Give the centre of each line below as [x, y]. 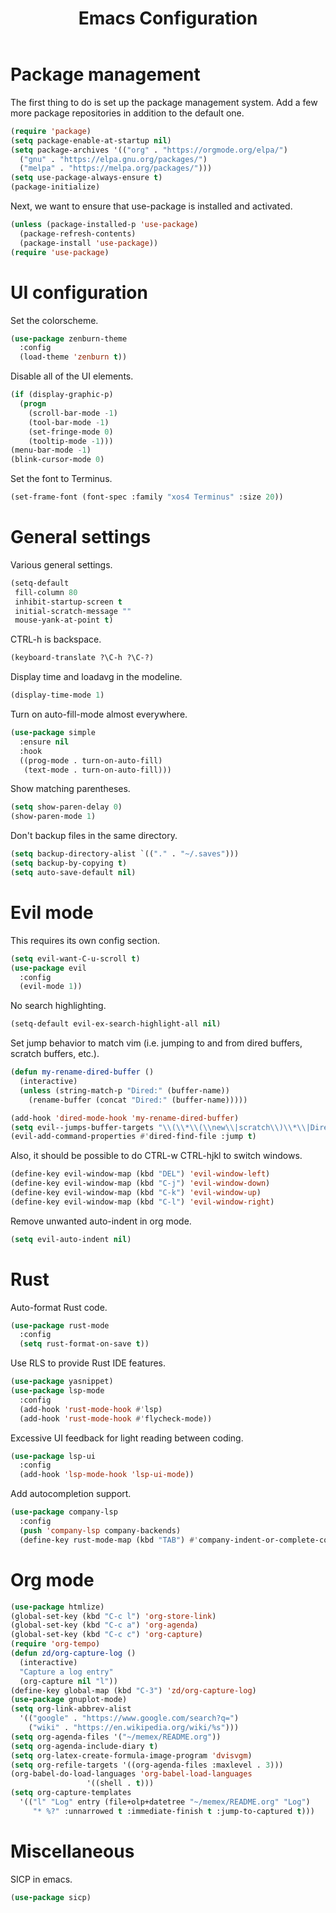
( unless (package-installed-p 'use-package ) [104, 225]
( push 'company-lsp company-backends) [100, 1530]
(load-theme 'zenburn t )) [73, 357]
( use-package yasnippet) [62, 1382]
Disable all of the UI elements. [72, 376]
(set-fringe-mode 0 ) [71, 432]
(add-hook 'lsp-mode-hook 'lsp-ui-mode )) [107, 1475]
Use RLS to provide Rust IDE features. [88, 1363]
